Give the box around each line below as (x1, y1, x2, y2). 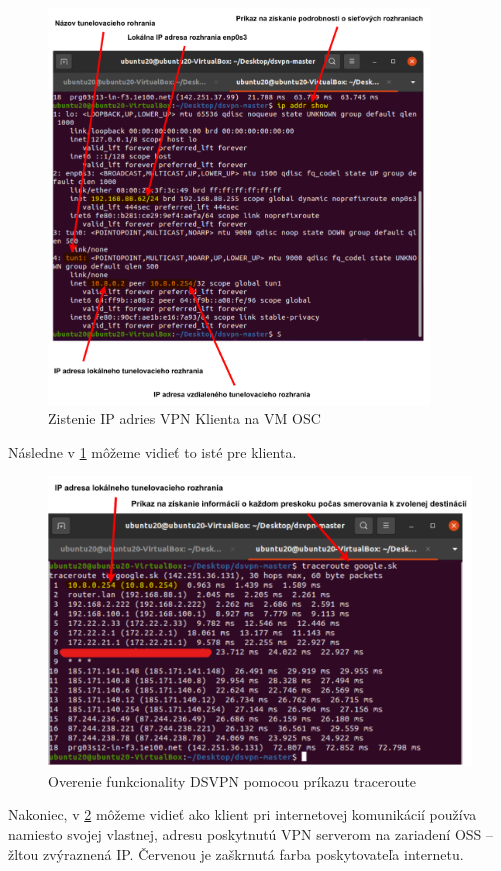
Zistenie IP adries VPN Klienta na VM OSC (48, 408, 321, 429)
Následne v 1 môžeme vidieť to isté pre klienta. (8, 441, 297, 462)
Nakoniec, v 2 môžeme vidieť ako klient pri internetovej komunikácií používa (8, 804, 477, 825)
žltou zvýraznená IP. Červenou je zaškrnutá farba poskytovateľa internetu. (8, 843, 464, 864)
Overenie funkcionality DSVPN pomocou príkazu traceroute (48, 770, 417, 791)
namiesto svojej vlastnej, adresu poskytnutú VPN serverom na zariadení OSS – (8, 823, 493, 844)
